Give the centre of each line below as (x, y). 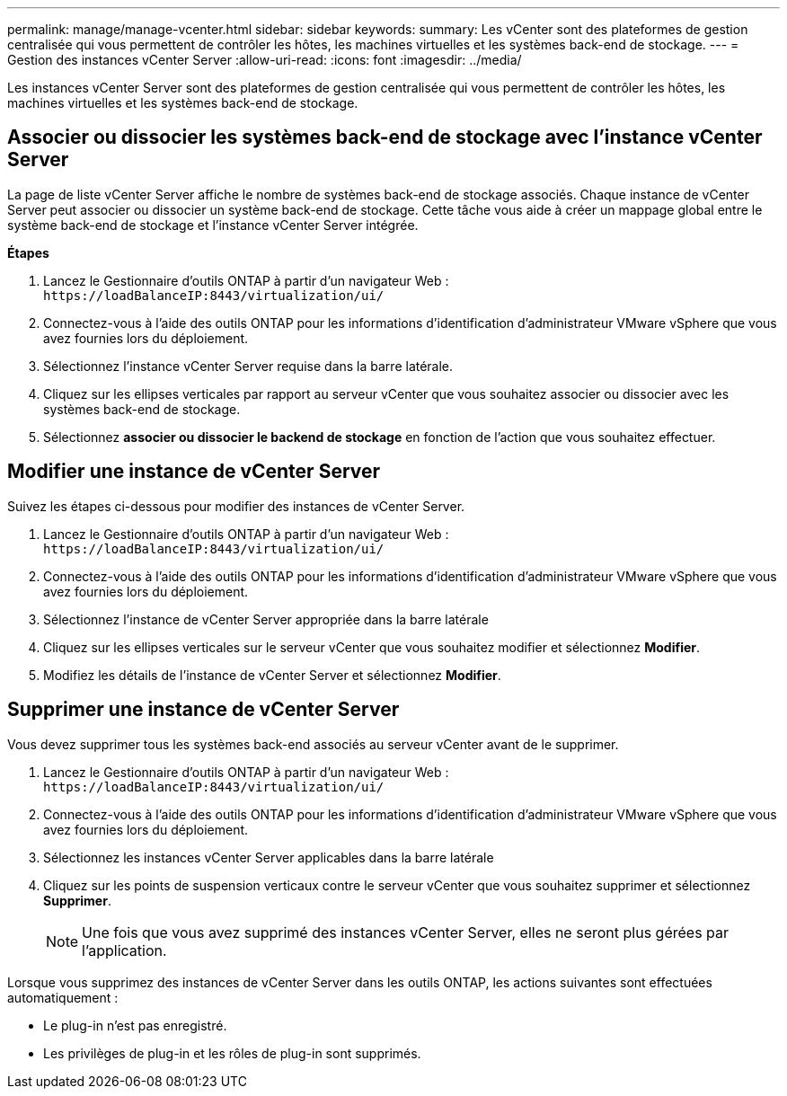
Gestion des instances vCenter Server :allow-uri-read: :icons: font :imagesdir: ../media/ (265, 60)
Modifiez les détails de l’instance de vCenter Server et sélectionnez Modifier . (272, 675)
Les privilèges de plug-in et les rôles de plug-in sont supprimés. (232, 1053)
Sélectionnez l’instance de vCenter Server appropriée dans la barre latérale (266, 619)
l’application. (124, 950)
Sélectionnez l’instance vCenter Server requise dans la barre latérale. (248, 366)
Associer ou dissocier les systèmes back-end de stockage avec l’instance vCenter (385, 137)
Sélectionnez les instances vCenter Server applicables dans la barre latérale (269, 857)
